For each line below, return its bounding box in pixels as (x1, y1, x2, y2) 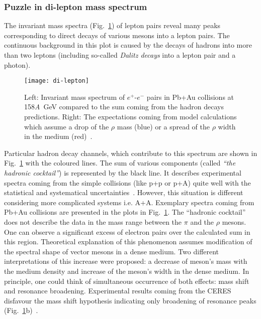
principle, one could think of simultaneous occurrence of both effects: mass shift (4, 275, 249, 286)
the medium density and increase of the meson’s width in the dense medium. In (4, 265, 249, 276)
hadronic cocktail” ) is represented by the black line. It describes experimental (4, 168, 241, 178)
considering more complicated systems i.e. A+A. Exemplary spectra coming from (4, 197, 254, 207)
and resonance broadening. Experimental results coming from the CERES (4, 285, 231, 296)
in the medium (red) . (24, 131, 93, 141)
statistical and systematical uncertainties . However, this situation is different (4, 187, 243, 198)
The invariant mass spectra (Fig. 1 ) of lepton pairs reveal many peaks (4, 20, 221, 31)
